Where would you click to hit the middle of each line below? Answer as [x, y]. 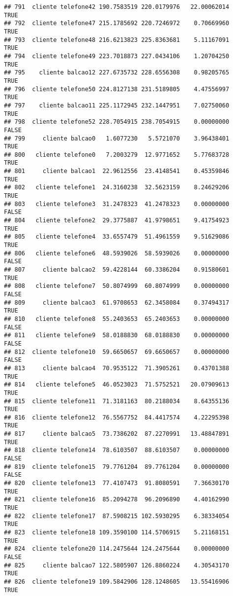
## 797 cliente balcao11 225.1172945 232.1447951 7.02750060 [117, 105]
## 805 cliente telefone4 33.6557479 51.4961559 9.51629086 [117, 237]
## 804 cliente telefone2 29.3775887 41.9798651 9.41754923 [117, 221]
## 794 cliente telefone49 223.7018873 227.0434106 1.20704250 [117, 56]
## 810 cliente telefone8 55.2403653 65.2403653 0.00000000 [117, 319]
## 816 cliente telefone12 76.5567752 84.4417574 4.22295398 [117, 417]
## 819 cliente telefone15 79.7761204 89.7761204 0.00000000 [117, 467]
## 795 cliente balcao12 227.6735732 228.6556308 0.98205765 [117, 73]
